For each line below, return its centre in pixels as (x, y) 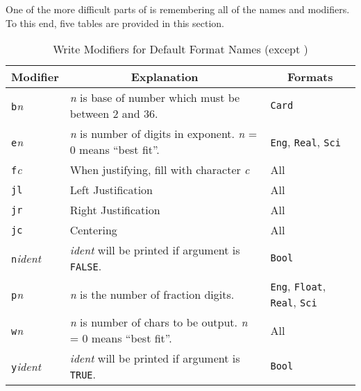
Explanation (165, 77)
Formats (310, 77)
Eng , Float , (298, 286)
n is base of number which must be (155, 98)
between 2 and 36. (114, 114)
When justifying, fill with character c (160, 170)
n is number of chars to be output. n (159, 322)
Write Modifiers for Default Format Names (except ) (180, 49)
